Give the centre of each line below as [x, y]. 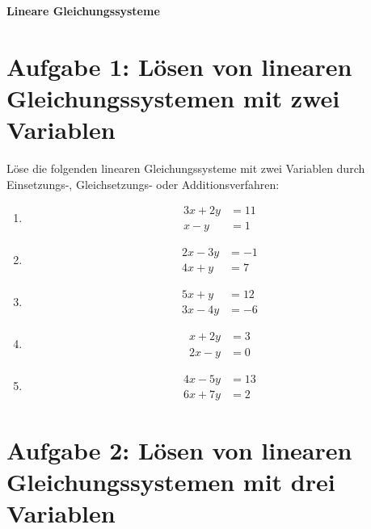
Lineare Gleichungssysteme [83, 10]
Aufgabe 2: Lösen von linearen [179, 449]
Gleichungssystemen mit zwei [173, 97]
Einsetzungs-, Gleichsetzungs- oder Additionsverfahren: [143, 184]
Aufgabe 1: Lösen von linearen [179, 66]
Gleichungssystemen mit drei [171, 481]
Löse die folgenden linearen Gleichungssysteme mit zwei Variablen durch [186, 168]
